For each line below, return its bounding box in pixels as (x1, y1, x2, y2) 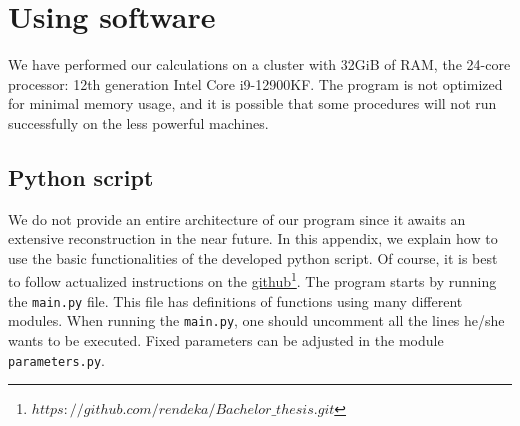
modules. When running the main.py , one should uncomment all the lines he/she (8, 310, 505, 331)
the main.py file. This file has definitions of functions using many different (8, 290, 463, 311)
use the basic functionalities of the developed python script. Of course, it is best (8, 247, 498, 268)
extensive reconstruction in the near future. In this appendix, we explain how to (8, 228, 498, 249)
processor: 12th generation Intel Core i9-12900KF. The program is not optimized (8, 73, 503, 94)
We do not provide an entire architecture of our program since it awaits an (8, 208, 466, 229)
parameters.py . (8, 349, 105, 370)
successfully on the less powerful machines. (8, 112, 269, 133)
